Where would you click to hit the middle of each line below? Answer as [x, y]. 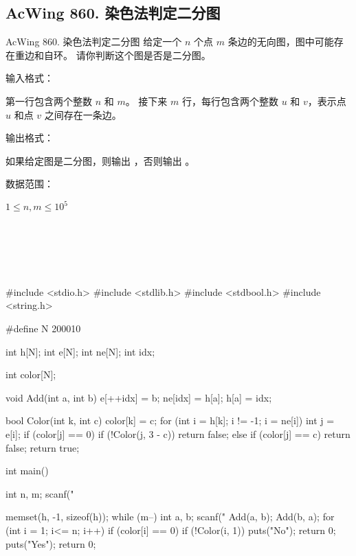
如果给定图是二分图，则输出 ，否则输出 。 [100, 160]
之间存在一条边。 [83, 114]
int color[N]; [31, 374]
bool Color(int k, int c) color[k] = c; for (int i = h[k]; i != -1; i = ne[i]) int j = [170, 420]
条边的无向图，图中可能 [281, 42]
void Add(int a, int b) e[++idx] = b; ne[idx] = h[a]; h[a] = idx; [139, 397]
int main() [27, 471]
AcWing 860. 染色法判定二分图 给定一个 [94, 42]
